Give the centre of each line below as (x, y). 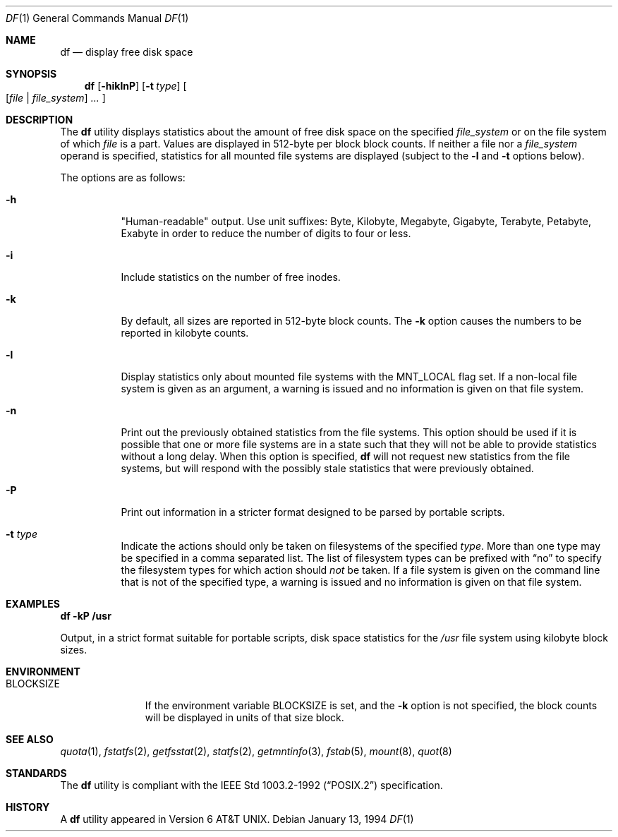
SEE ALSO (30, 739)
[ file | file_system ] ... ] (56, 98)
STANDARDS (36, 773)
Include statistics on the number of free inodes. (231, 277)
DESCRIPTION (40, 120)
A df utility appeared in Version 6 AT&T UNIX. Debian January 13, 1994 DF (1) (237, 819)
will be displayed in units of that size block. (244, 717)
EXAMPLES (33, 604)
